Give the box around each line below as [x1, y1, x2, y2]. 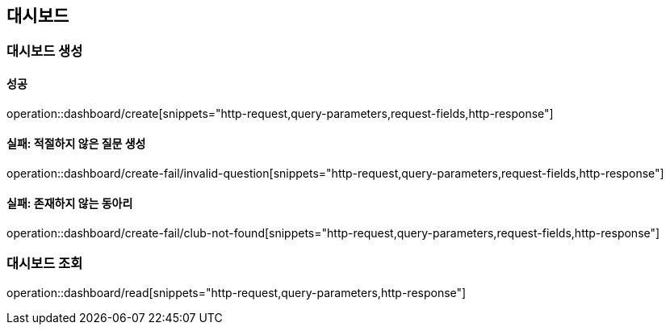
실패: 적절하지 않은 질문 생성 [6, 136, 146, 151]
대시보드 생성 [6, 43, 83, 60]
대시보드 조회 [6, 255, 83, 272]
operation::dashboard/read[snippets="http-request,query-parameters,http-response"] [6, 285, 467, 300]
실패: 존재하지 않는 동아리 [6, 196, 133, 211]
